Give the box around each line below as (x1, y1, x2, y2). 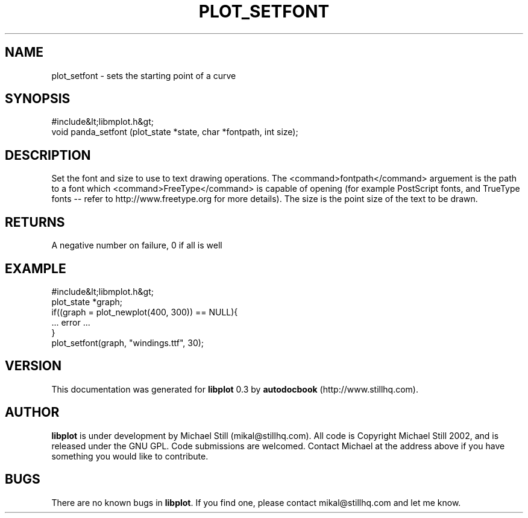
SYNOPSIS (5, 91, 71, 107)
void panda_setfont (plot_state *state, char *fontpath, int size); (51, 127, 298, 137)
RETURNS (5, 214, 65, 230)
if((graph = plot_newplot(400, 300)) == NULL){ (51, 306, 238, 317)
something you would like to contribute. (51, 450, 209, 461)
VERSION (5, 358, 62, 374)
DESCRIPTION (5, 147, 91, 163)
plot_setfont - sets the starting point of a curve (51, 70, 236, 81)
